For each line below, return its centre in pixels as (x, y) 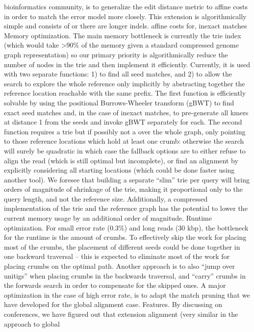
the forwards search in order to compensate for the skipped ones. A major (115, 285)
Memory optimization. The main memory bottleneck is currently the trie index (123, 35)
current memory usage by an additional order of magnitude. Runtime (108, 218)
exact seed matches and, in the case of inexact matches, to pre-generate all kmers (126, 112)
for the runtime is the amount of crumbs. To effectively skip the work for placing (125, 237)
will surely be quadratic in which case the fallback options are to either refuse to (125, 150)
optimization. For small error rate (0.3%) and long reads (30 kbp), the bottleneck (126, 227)
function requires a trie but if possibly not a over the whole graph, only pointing (125, 131)
